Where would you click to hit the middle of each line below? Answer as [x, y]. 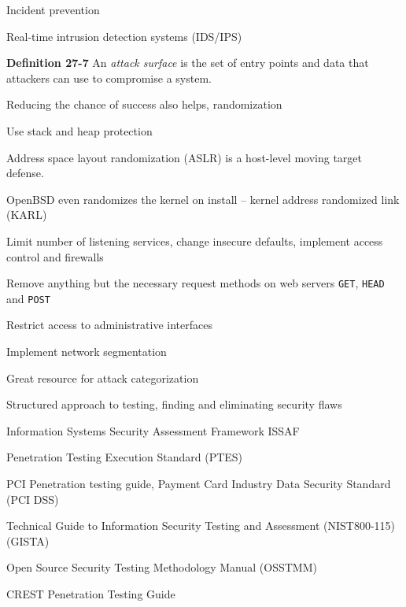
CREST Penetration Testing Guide [91, 593]
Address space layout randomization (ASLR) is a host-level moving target [184, 157]
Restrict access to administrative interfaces [109, 325]
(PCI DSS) [33, 499]
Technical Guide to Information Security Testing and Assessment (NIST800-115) [201, 526]
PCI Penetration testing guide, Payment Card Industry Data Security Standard [199, 483]
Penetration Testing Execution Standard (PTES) [125, 457]
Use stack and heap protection [79, 130]
